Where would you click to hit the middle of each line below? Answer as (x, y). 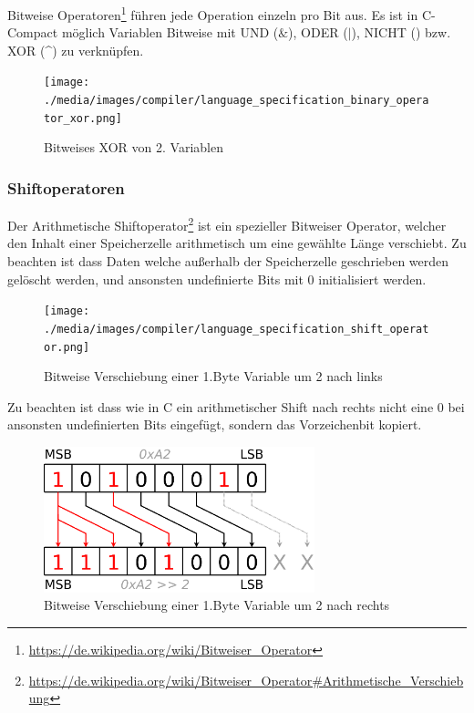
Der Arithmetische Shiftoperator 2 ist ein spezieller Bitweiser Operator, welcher (227, 224)
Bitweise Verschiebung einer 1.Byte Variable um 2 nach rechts (217, 605)
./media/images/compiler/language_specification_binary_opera (237, 101)
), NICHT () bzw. (401, 32)
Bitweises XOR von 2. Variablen (134, 147)
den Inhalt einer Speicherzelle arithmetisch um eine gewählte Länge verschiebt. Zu (237, 243)
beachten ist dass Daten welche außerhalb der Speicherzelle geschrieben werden (228, 261)
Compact (33, 32)
